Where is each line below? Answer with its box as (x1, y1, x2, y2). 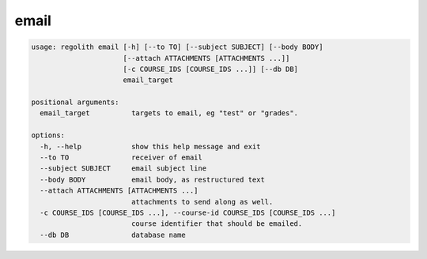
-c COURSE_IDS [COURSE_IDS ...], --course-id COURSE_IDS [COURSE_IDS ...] (40, 208, 336, 217)
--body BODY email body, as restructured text (40, 175, 265, 184)
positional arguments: (31, 98, 119, 107)
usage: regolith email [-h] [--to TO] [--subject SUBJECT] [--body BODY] (31, 43, 323, 51)
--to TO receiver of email (40, 153, 203, 162)
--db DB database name (40, 230, 186, 239)
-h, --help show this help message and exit (40, 142, 261, 151)
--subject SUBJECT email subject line (40, 164, 207, 173)
